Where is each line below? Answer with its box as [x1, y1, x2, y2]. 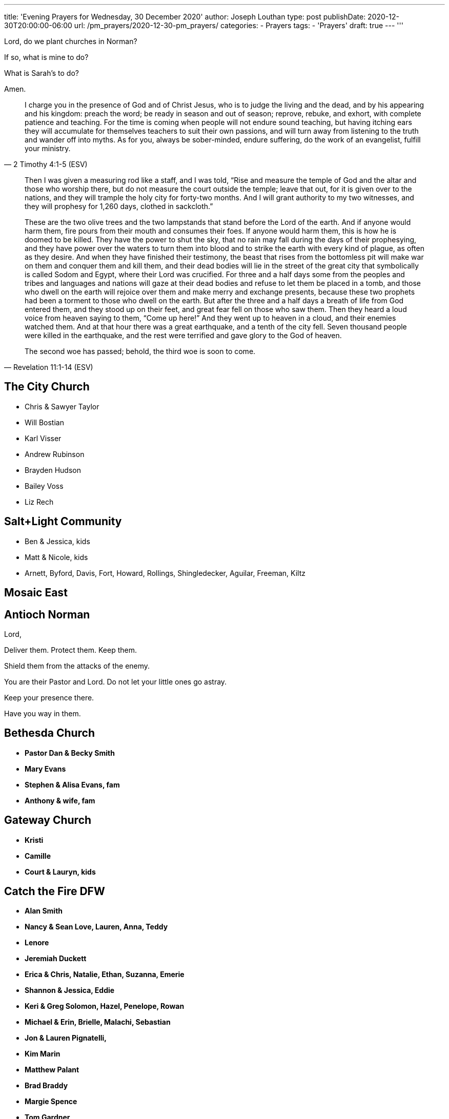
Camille [25, 851, 51, 860]
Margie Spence [25, 1097, 77, 1106]
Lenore [25, 938, 49, 947]
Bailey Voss [25, 481, 64, 490]
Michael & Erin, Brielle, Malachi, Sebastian [25, 1018, 171, 1027]
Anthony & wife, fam [25, 796, 95, 805]
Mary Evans [25, 764, 66, 773]
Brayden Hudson [25, 465, 81, 474]
